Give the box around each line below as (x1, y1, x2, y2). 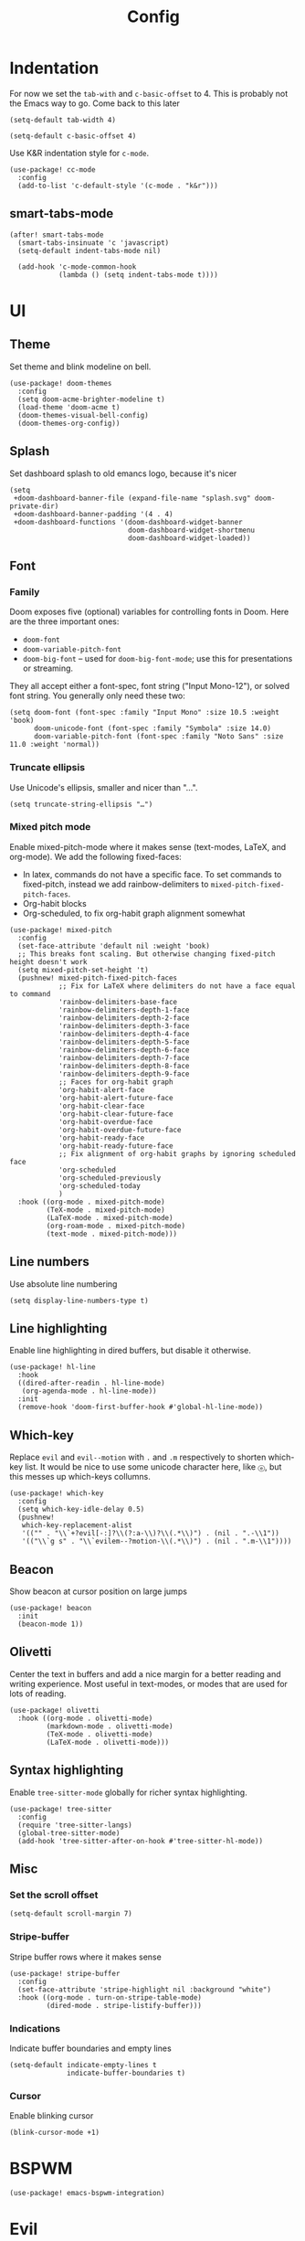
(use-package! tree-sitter (9, 1804, 112, 1813)
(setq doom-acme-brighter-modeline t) (17, 395, 166, 404)
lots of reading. (9, 1688, 67, 1699)
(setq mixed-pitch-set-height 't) (17, 965, 149, 974)
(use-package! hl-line (9, 1363, 96, 1372)
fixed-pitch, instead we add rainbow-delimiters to (22, 878, 209, 889)
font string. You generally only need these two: (9, 690, 185, 701)
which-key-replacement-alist (21, 1521, 132, 1530)
